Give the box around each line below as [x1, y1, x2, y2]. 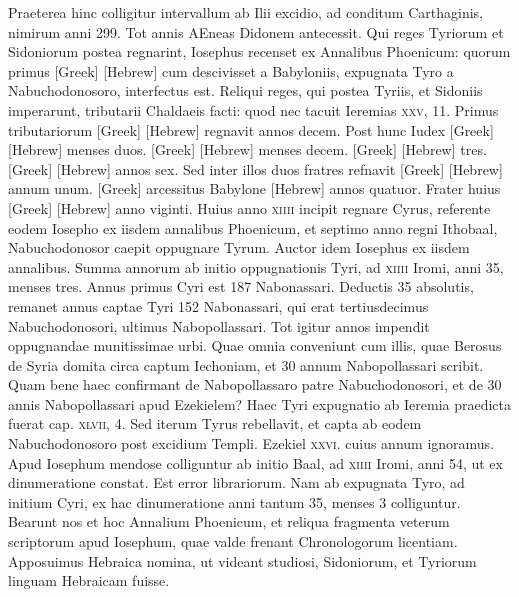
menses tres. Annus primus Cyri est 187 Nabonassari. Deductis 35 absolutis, [8, 276, 474, 297]
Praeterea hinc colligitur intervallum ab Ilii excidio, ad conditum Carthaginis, [8, 2, 483, 22]
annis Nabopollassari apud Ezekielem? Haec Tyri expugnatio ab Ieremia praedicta [8, 393, 512, 414]
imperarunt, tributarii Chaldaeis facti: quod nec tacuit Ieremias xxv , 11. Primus [8, 99, 499, 120]
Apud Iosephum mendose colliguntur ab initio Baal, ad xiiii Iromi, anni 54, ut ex [8, 452, 503, 473]
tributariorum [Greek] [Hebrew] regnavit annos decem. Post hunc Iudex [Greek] [8, 119, 494, 140]
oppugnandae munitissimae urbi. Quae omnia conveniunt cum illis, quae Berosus [8, 335, 502, 356]
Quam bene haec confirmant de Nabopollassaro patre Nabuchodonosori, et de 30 [8, 374, 502, 395]
